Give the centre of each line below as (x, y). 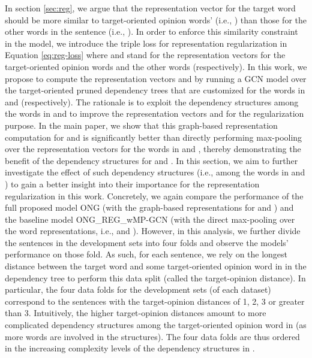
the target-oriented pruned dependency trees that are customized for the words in (155, 90)
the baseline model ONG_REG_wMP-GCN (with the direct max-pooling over (150, 219)
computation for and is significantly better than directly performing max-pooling (154, 137)
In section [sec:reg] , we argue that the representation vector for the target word (150, 8)
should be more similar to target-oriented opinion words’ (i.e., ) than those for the (156, 19)
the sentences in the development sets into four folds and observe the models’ (147, 242)
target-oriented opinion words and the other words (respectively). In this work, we (156, 66)
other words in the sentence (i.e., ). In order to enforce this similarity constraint (151, 31)
